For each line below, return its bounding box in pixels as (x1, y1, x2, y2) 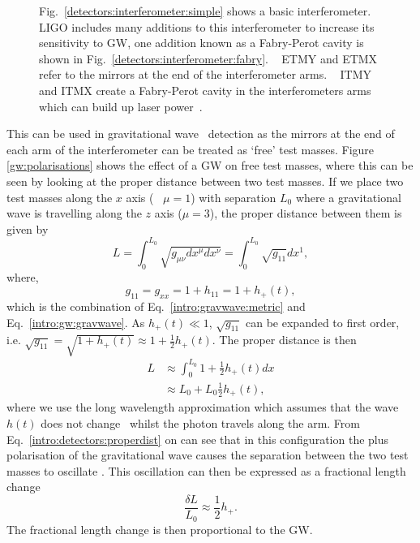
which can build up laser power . (39, 97, 203, 114)
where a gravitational (295, 188, 401, 205)
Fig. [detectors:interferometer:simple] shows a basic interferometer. (39, 2, 371, 19)
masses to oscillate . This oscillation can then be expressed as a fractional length (6, 462, 406, 479)
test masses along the (6, 188, 113, 205)
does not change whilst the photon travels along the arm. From (41, 415, 360, 432)
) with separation (191, 188, 276, 205)
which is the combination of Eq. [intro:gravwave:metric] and (6, 298, 306, 314)
